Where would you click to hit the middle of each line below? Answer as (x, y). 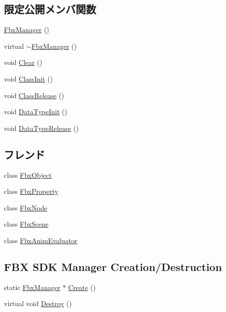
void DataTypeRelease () (41, 128)
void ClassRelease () (34, 95)
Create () (82, 287)
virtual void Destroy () (38, 303)
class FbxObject (28, 175)
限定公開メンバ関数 (50, 9)
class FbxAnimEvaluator (41, 240)
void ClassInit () (29, 78)
